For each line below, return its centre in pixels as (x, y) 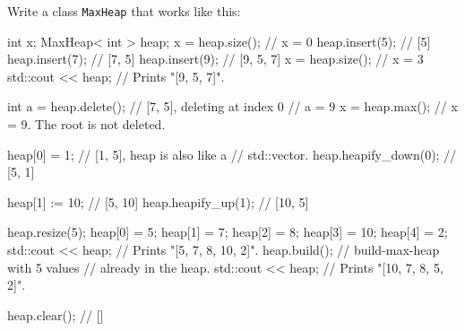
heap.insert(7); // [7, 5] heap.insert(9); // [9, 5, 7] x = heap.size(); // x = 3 (215, 59)
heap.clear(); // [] (56, 314)
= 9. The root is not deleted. (86, 124)
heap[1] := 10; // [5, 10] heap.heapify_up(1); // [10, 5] (158, 201)
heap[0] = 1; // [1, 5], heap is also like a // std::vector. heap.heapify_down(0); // (232, 154)
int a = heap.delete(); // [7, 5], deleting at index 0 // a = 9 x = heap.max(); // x (232, 106)
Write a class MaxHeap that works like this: (124, 11)
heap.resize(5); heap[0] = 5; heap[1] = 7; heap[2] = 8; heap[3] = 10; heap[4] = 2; (228, 232)
